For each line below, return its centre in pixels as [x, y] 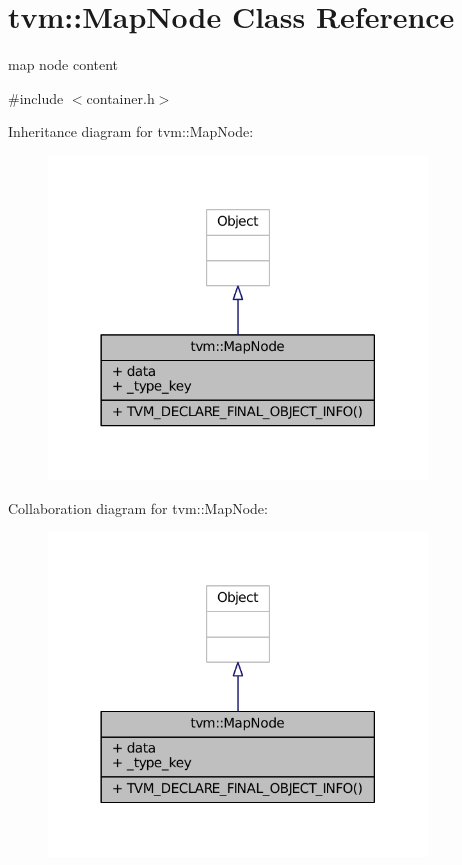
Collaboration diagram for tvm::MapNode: [138, 507]
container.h [120, 97]
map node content [63, 64]
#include [36, 97]
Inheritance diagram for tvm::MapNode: [131, 131]
